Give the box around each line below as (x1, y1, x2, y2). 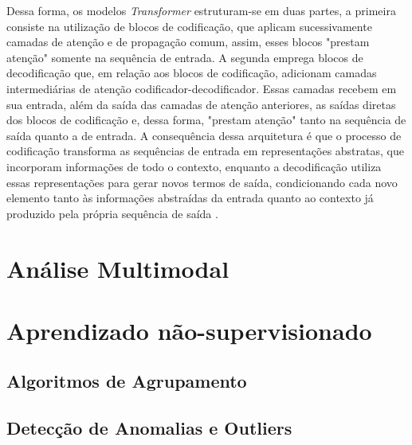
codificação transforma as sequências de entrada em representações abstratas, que (6, 142, 404, 159)
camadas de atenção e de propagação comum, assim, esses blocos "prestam (6, 33, 370, 50)
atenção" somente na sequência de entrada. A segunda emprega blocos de (6, 49, 363, 65)
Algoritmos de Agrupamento (6, 369, 247, 393)
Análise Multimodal (6, 252, 230, 284)
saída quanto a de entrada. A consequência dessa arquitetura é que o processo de (6, 127, 402, 143)
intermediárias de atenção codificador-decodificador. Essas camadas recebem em (6, 80, 397, 96)
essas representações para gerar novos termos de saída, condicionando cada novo (6, 174, 398, 190)
